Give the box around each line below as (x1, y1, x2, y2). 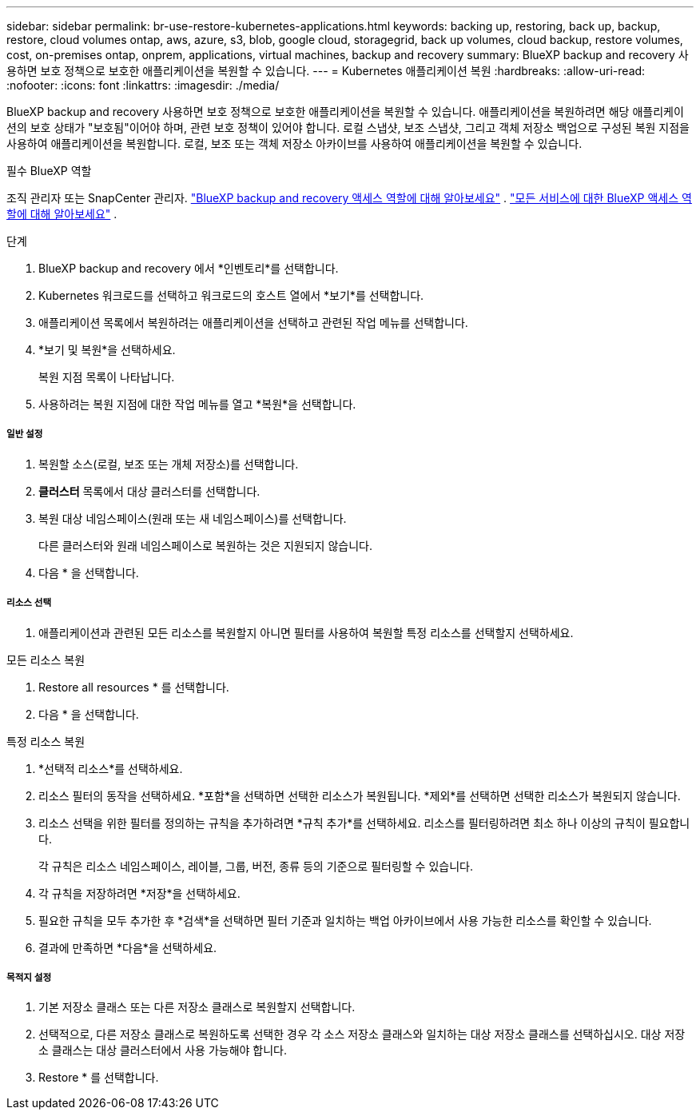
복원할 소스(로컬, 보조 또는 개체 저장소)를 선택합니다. (38, 456, 299, 471)
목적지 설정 (6, 971, 52, 983)
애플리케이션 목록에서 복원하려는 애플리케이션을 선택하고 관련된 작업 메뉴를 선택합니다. (38, 316, 468, 329)
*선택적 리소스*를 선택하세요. (38, 761, 183, 775)
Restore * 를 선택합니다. (38, 1070, 159, 1085)
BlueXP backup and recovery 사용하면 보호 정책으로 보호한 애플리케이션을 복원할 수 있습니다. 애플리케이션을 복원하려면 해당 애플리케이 (6, 105, 684, 118)
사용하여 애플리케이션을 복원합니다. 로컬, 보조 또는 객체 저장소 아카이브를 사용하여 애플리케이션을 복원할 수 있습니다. (6, 137, 583, 150)
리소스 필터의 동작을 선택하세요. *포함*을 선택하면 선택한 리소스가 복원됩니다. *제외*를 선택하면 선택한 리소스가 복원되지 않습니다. (38, 788, 681, 803)
